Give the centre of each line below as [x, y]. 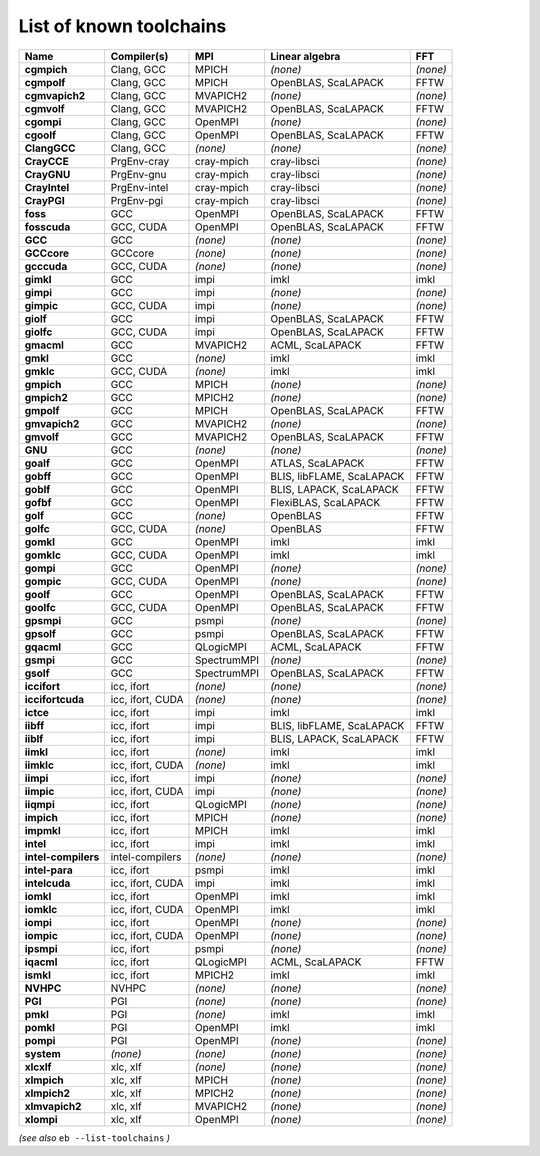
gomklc [43, 555]
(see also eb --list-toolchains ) [94, 1137]
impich [41, 817]
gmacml [44, 345]
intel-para [49, 870]
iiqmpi [39, 804]
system [43, 1053]
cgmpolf [45, 82]
